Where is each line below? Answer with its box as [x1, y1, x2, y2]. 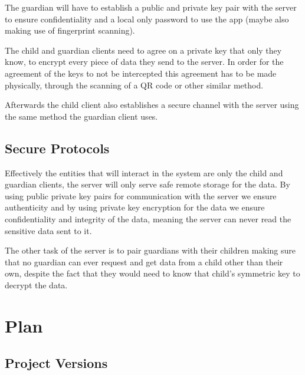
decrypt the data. [5, 278, 68, 291]
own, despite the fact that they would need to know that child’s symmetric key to [5, 267, 300, 279]
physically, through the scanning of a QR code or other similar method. [5, 78, 264, 91]
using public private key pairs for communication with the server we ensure [5, 189, 277, 202]
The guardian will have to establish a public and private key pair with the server [5, 1, 297, 13]
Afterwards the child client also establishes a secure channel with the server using [5, 98, 299, 111]
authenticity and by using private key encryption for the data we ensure [5, 201, 265, 213]
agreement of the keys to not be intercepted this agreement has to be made [5, 67, 277, 79]
